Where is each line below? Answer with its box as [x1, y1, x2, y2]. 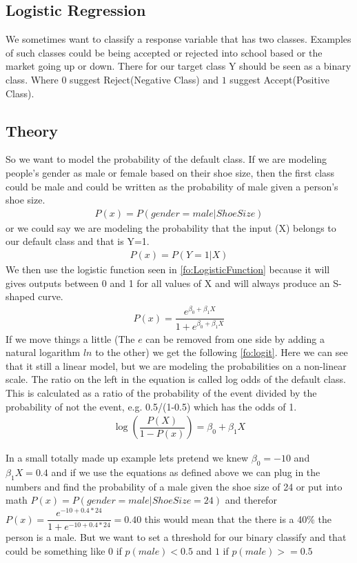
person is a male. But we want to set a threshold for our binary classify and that [6, 530, 347, 544]
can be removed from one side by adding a [145, 331, 325, 346]
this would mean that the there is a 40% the [144, 511, 332, 526]
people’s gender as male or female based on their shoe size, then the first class [6, 165, 335, 179]
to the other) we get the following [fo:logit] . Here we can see [95, 345, 348, 359]
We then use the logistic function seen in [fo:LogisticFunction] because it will [6, 262, 330, 276]
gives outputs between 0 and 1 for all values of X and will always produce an [6, 275, 330, 290]
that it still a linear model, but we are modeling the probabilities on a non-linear [6, 358, 347, 373]
